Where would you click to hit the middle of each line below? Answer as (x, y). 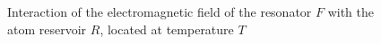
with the (351, 11)
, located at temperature (167, 29)
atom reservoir (47, 29)
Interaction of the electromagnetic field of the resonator (160, 11)
